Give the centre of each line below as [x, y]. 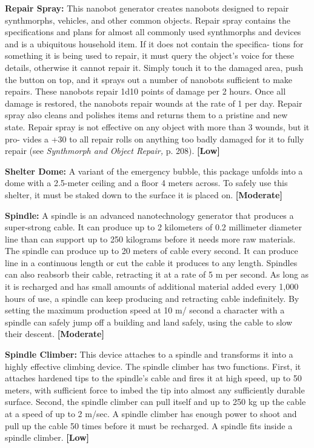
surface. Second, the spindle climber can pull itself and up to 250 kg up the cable [155, 402]
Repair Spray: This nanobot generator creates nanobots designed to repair [147, 8]
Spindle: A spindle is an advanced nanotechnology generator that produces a [149, 215]
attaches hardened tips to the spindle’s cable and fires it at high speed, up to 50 [153, 378]
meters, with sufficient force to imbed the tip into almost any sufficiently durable [155, 389]
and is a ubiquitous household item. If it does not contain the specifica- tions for [154, 43]
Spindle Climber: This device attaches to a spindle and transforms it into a [149, 354]
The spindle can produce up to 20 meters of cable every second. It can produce [152, 251]
